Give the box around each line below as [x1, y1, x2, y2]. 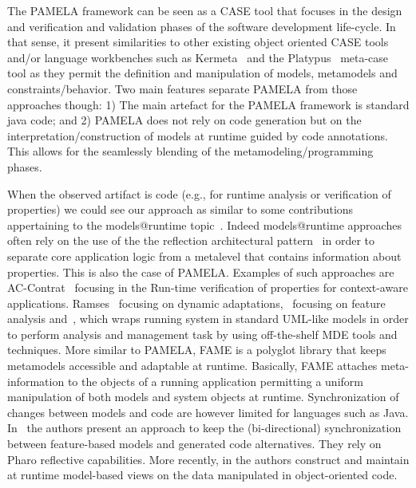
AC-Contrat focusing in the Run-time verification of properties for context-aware [7, 279, 408, 296]
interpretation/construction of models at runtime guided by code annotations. [7, 127, 388, 144]
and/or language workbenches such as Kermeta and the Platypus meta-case [7, 49, 389, 65]
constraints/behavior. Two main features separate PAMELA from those [7, 80, 358, 96]
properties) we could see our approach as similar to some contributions [7, 201, 354, 218]
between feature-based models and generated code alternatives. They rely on [7, 435, 382, 452]
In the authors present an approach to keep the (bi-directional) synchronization [7, 419, 402, 436]
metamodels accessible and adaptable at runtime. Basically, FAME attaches [7, 357, 378, 374]
